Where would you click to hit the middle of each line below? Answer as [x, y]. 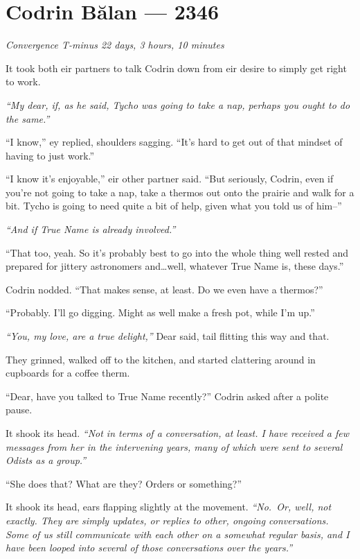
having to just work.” [50, 155]
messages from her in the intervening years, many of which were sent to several [174, 446]
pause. [19, 410]
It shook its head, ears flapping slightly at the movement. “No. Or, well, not [169, 507]
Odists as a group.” [46, 460]
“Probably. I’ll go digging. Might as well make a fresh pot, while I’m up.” [160, 312]
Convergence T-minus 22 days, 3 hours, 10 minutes [115, 45]
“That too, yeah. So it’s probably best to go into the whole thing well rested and [177, 252]
